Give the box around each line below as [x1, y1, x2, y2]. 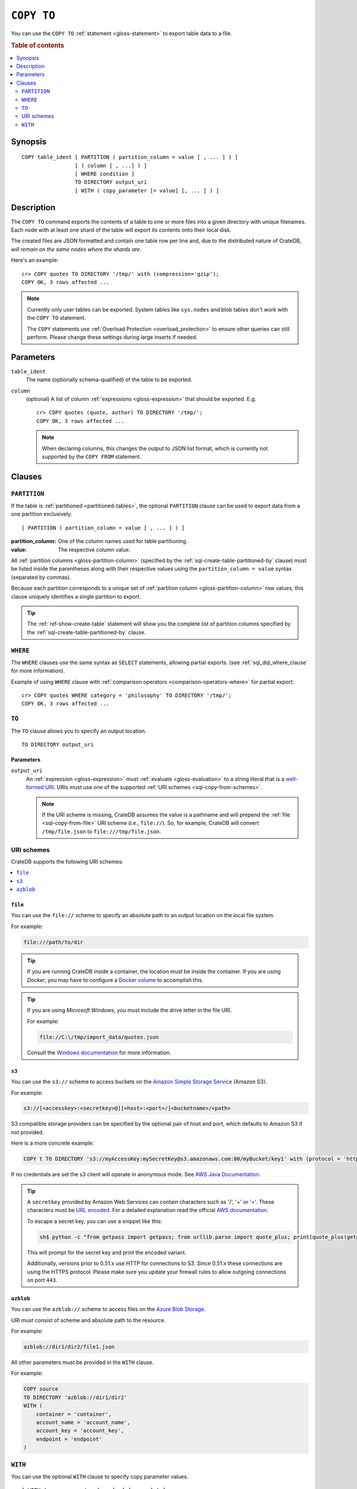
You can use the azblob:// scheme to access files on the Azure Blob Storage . [11, 1306, 206, 1313]
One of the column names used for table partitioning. [58, 538, 188, 545]
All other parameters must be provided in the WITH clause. [11, 1359, 154, 1366]
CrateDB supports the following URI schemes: [11, 858, 124, 865]
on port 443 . [27, 1276, 58, 1284]
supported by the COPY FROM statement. [42, 453, 142, 460]
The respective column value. [58, 546, 131, 553]
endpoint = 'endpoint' [36, 1435, 102, 1443]
